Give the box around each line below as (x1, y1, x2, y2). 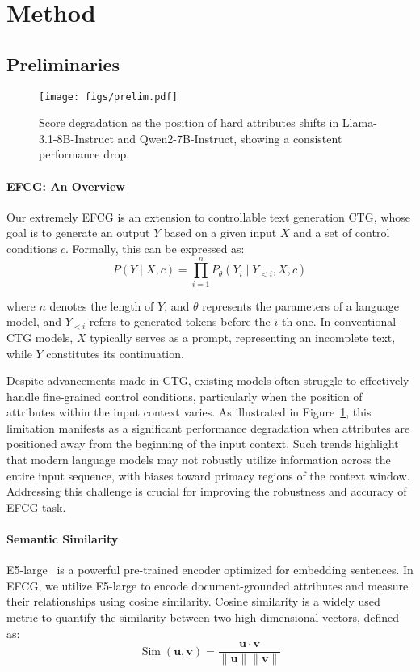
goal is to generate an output (6, 224, 150, 241)
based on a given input (163, 224, 277, 241)
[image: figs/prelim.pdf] (39, 91, 178, 103)
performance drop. (39, 146, 130, 163)
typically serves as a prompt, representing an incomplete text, (90, 328, 396, 345)
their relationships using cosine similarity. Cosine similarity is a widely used (6, 593, 380, 610)
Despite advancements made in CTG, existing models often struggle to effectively (6, 372, 409, 389)
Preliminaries (6, 51, 120, 76)
